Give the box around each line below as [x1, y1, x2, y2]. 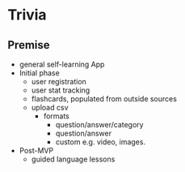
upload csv [31, 103, 69, 112]
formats [43, 111, 70, 121]
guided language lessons [31, 154, 116, 164]
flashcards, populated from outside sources [31, 94, 177, 103]
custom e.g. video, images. [55, 137, 146, 147]
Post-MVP [19, 146, 54, 155]
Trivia [7, 6, 47, 24]
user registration [31, 77, 86, 86]
